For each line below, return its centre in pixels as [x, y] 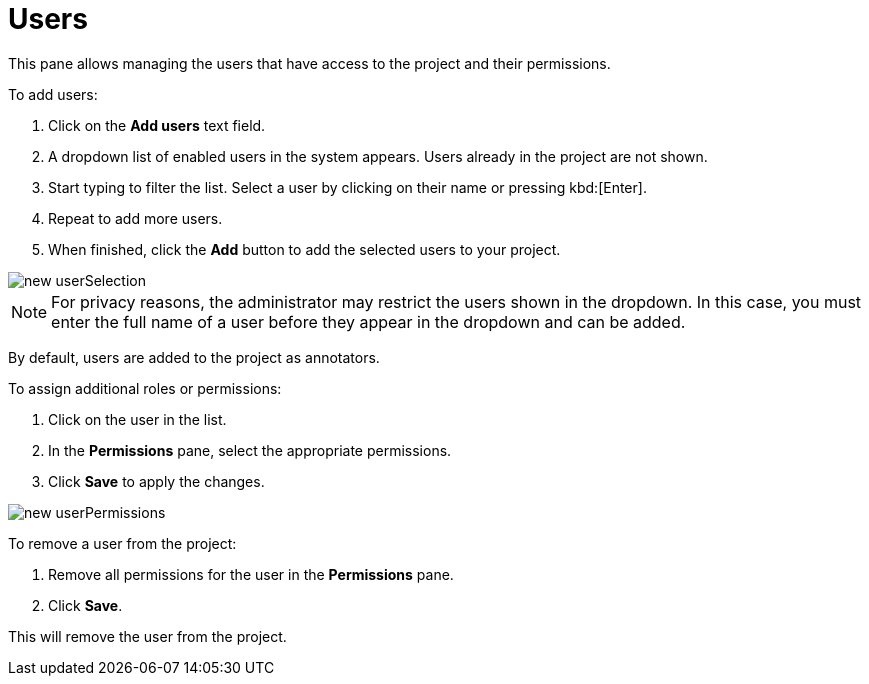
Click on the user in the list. [137, 419]
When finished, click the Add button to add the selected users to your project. [304, 249]
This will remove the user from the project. [147, 636]
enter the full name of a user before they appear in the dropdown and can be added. [368, 321]
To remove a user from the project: [122, 543]
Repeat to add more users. [135, 218]
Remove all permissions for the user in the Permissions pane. [251, 574]
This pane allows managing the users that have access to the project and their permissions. [309, 63]
